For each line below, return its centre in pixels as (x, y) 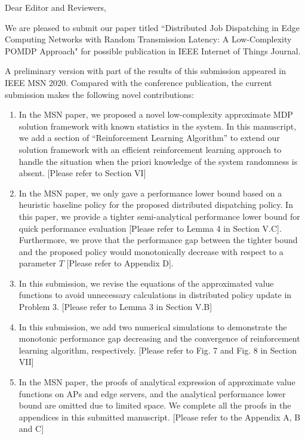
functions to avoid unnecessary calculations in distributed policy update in (155, 295)
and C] (31, 429)
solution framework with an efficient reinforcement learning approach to (150, 149)
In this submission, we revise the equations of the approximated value (146, 283)
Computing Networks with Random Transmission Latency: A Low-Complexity (148, 39)
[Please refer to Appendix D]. (120, 263)
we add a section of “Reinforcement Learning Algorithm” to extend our (149, 138)
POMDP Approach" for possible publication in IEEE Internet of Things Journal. (153, 50)
